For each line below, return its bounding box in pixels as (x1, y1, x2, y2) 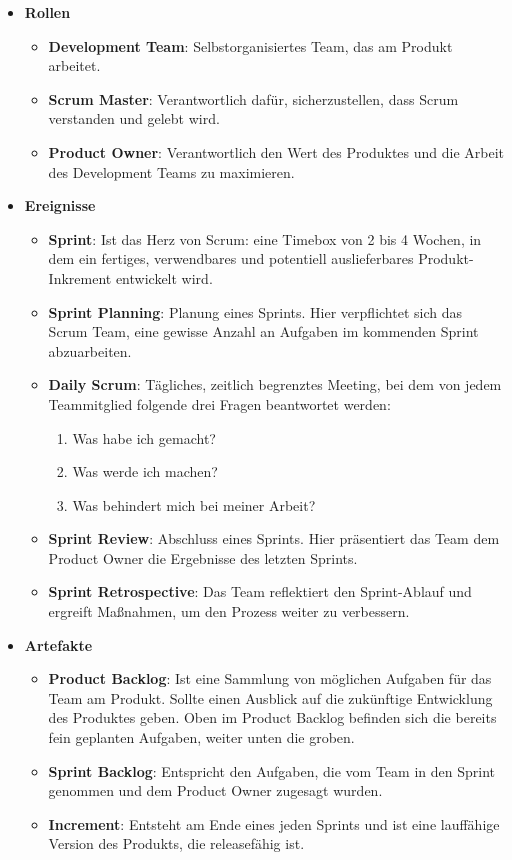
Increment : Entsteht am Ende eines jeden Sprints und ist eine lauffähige (48, 813, 500, 834)
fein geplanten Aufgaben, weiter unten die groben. (48, 727, 355, 748)
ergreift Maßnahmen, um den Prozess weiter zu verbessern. (48, 601, 410, 622)
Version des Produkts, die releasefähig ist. (48, 833, 305, 854)
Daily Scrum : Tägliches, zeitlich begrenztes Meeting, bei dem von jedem (48, 374, 502, 395)
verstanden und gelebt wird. (48, 108, 220, 129)
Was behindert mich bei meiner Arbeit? (72, 494, 316, 515)
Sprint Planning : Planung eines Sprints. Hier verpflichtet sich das (48, 301, 462, 322)
